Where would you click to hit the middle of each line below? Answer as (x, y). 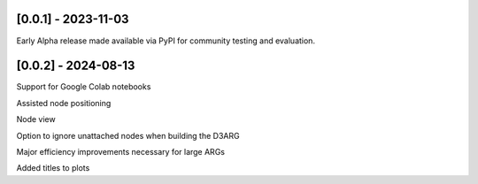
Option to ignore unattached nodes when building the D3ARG (128, 135)
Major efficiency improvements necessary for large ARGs (121, 151)
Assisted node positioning (64, 103)
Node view (36, 119)
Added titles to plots (53, 168)
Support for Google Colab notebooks (84, 87)
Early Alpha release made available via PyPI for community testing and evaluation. (166, 41)
